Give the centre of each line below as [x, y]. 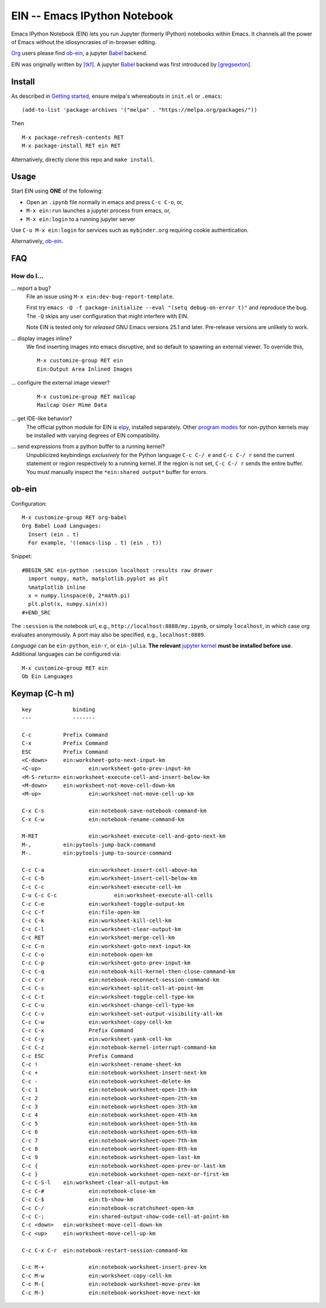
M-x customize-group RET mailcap [86, 396]
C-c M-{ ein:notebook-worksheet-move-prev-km [111, 1284]
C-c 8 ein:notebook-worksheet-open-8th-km [110, 1149]
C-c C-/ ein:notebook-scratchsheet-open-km [108, 1208]
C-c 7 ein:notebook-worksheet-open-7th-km [110, 1140]
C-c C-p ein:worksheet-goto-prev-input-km [106, 963]
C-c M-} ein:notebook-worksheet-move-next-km [111, 1293]
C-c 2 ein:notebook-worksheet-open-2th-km [110, 1098]
